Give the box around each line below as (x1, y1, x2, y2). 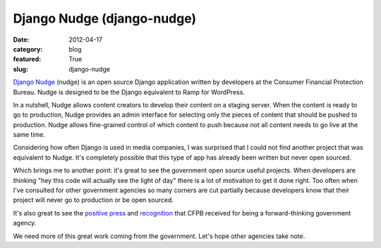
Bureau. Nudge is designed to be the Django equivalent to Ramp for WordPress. (13, 88, 245, 96)
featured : (13, 55, 42, 64)
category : (13, 45, 43, 53)
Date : (13, 35, 30, 44)
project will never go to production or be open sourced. (13, 196, 174, 204)
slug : (13, 64, 28, 73)
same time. (13, 131, 46, 139)
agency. (13, 219, 37, 228)
